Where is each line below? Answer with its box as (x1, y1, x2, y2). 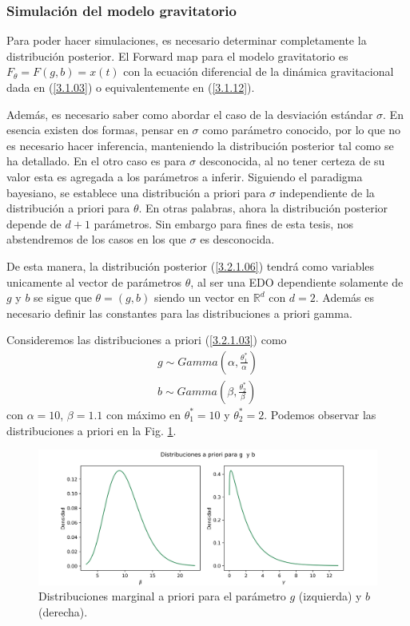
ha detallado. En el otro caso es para (6, 153, 186, 169)
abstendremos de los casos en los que (6, 231, 186, 248)
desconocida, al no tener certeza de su (199, 153, 385, 169)
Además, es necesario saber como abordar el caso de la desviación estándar (6, 105, 373, 122)
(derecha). (38, 603, 88, 620)
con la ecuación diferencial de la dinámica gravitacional (123, 63, 394, 80)
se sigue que (34, 289, 92, 306)
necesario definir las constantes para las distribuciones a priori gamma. (6, 304, 352, 321)
